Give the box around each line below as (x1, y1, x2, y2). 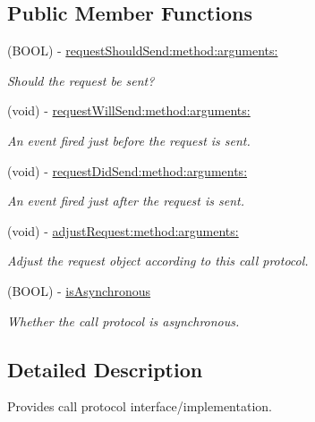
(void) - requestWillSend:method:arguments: (7, 101, 251, 120)
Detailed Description (7, 355, 203, 383)
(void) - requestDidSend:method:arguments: (7, 161, 248, 180)
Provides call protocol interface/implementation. (7, 397, 272, 416)
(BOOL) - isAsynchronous (7, 281, 151, 300)
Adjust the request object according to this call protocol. (7, 251, 309, 270)
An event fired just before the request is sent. (7, 131, 251, 149)
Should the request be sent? (7, 71, 155, 89)
